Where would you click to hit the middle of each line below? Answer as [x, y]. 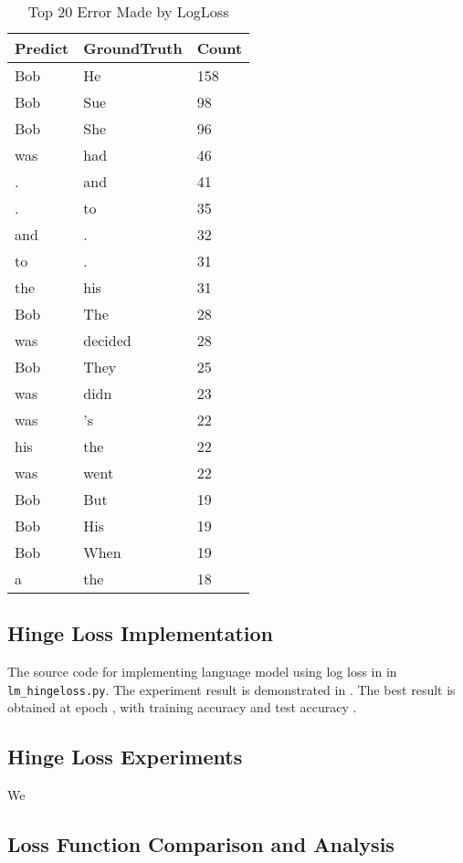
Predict [42, 48]
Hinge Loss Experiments [125, 757]
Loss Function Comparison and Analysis [201, 844]
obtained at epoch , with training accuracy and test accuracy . [182, 707]
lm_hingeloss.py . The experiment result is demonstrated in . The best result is [231, 689]
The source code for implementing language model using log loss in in [202, 672]
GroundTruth [133, 48]
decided [107, 340]
